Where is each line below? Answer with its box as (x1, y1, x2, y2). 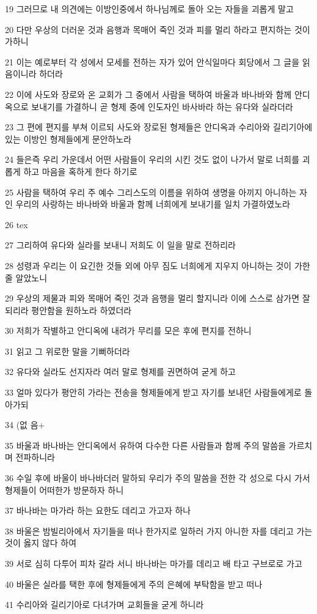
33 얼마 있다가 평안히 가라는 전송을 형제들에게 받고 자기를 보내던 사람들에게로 (5, 386, 302, 399)
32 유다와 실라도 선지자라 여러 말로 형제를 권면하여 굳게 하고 (5, 365, 236, 378)
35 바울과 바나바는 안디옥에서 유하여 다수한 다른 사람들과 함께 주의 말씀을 (5, 438, 286, 451)
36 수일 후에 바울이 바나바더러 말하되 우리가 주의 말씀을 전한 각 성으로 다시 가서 (5, 472, 310, 484)
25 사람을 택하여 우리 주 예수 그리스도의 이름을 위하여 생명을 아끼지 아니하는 (5, 185, 297, 198)
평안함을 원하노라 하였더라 (31, 303, 132, 316)
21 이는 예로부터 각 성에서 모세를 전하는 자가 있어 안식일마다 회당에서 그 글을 (5, 55, 300, 68)
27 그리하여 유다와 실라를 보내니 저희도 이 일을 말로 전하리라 (5, 239, 236, 251)
